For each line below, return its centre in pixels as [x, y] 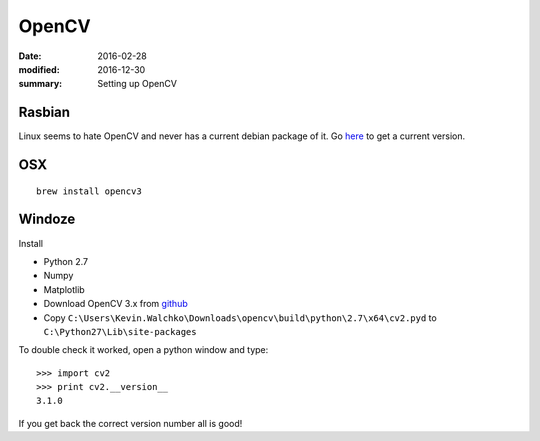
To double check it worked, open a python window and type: [143, 350]
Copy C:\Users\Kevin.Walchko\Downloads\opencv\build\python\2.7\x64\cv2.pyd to [240, 317]
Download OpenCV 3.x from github [116, 304]
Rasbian [44, 112]
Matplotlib [64, 289]
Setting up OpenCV [137, 84]
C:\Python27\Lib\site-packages [120, 331]
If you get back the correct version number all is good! [130, 423]
